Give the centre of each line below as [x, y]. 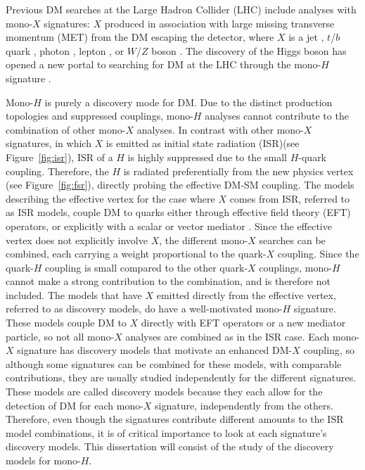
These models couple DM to [66, 323]
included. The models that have [74, 294]
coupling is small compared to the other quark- [147, 267]
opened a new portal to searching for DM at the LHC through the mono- [164, 64]
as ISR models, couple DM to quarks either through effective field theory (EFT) [178, 212]
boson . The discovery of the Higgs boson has [249, 50]
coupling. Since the [318, 254]
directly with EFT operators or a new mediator [243, 323]
